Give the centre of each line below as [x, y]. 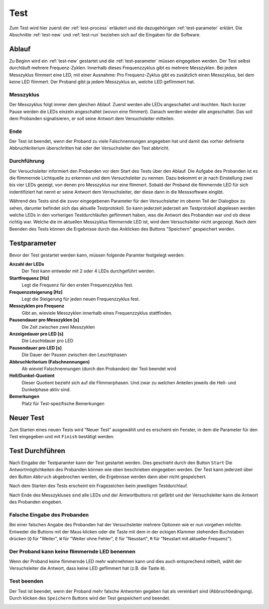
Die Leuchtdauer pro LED [48, 341]
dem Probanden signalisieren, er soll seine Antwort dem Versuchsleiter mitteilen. [92, 118]
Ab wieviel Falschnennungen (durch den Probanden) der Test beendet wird [99, 368]
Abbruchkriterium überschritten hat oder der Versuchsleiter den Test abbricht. [89, 148]
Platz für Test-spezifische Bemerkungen [63, 403]
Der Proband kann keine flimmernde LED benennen [72, 551]
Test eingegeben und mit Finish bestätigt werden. [62, 437]
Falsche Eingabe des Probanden [49, 514]
